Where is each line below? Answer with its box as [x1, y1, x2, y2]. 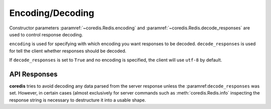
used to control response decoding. [9, 31, 83, 37]
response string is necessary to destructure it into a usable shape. [9, 97, 147, 103]
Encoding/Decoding [9, 7, 95, 18]
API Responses [9, 70, 58, 78]
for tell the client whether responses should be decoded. [9, 48, 126, 54]
